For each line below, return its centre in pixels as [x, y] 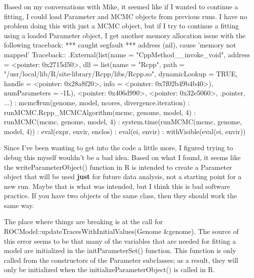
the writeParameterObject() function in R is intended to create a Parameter [118, 167]
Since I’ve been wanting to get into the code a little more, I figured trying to [119, 148]
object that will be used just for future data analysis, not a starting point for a [123, 176]
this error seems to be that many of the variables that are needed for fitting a [120, 241]
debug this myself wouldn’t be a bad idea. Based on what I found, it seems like [122, 157]
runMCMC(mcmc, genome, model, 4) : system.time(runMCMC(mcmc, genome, [123, 122]
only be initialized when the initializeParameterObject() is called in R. [109, 269]
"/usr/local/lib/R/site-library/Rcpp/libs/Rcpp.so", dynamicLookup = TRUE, [121, 74]
